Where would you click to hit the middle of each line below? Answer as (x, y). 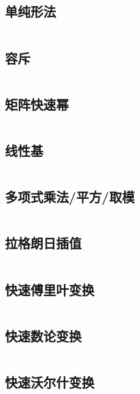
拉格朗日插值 (43, 243)
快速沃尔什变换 (50, 382)
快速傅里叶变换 (50, 289)
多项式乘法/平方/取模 (70, 197)
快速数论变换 (43, 335)
